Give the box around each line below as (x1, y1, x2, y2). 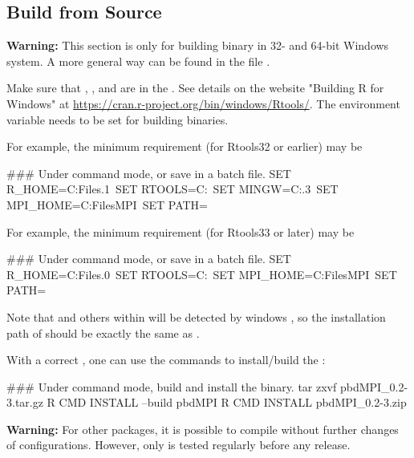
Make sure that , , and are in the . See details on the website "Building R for (6, 79, 384, 96)
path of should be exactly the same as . (6, 324, 200, 341)
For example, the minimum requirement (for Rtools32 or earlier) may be (6, 138, 363, 155)
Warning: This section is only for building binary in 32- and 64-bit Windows (6, 37, 389, 54)
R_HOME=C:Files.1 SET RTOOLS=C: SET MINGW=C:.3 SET (6, 180, 339, 197)
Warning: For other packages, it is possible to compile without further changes (6, 420, 399, 437)
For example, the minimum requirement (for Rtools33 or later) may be (6, 223, 355, 240)
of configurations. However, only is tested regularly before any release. (6, 436, 351, 453)
